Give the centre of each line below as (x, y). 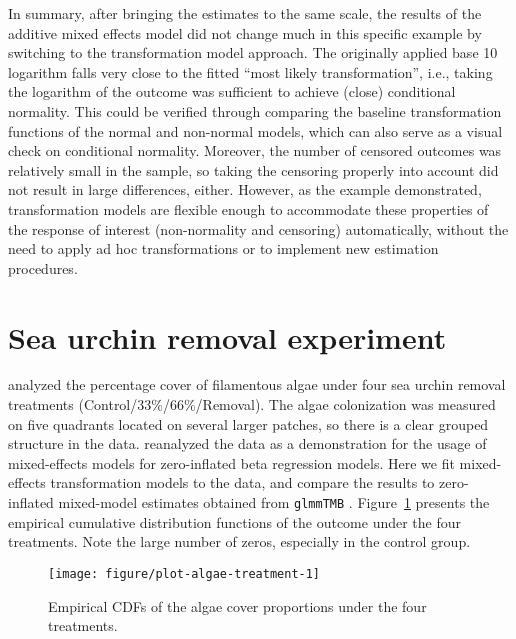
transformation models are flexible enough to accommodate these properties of (248, 208)
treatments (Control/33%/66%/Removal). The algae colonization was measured (252, 404)
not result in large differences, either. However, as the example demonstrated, (245, 189)
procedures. (43, 267)
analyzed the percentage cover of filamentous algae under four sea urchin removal (257, 384)
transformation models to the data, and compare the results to (242, 482)
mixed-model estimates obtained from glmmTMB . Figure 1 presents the (274, 502)
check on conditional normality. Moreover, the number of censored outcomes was (255, 150)
